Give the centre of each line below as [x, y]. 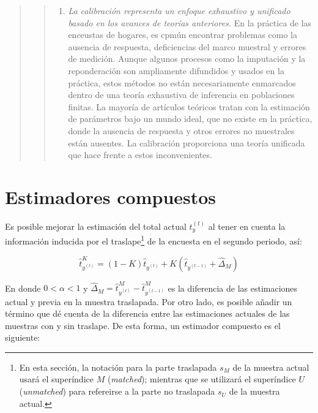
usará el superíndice [56, 379]
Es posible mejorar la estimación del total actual [96, 226]
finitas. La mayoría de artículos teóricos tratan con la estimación [189, 106]
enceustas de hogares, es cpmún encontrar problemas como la [183, 35]
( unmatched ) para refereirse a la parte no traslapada [117, 391]
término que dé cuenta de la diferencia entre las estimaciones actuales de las [147, 313]
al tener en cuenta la [247, 226]
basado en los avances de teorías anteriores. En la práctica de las [190, 22]
